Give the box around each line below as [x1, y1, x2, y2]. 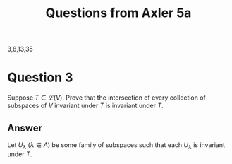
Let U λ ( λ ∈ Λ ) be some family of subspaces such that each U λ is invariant [7, 140, 226, 151]
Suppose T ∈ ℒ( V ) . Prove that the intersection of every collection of [7, 93, 207, 102]
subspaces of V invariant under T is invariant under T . [7, 101, 164, 110]
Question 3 [7, 69, 73, 86]
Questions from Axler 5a [45, 5, 192, 21]
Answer [7, 122, 43, 134]
